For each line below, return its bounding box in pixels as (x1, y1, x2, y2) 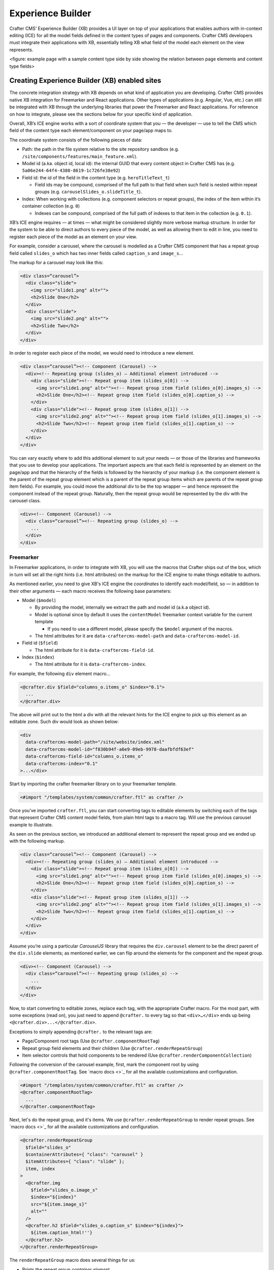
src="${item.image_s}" (30, 1201, 87, 1207)
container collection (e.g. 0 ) (22, 203, 80, 209)
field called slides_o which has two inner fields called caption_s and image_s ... (9, 250, 183, 256)
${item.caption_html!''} (30, 1230, 93, 1235)
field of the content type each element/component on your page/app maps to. (9, 128, 173, 134)
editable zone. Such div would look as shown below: (9, 718, 119, 724)
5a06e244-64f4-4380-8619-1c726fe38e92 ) (22, 168, 120, 174)
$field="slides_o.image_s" (30, 1187, 98, 1193)
